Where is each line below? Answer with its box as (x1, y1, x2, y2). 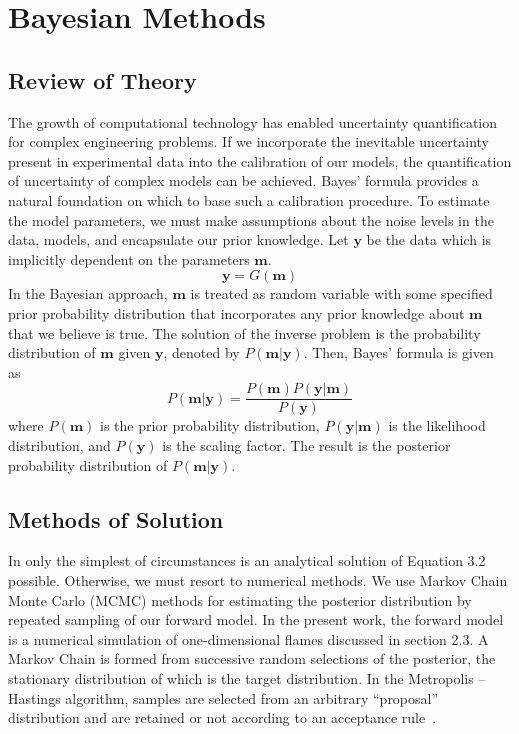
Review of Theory (8, 64, 197, 95)
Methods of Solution (8, 503, 224, 534)
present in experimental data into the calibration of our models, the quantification (8, 150, 512, 171)
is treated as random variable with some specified (190, 283, 493, 304)
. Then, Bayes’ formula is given (303, 342, 494, 363)
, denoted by (163, 342, 240, 363)
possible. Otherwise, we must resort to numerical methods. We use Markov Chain (8, 569, 508, 590)
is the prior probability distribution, (100, 415, 320, 436)
